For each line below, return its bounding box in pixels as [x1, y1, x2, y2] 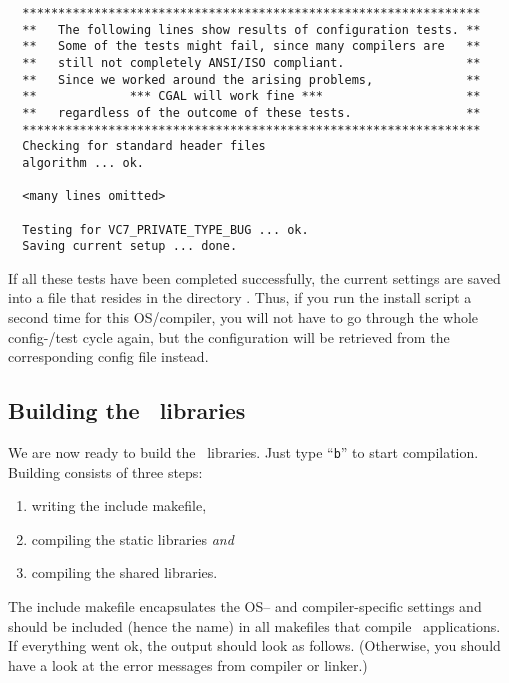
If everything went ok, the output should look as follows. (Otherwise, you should [8, 635, 501, 656]
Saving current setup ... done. [22, 239, 238, 254]
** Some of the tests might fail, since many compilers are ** [22, 39, 481, 54]
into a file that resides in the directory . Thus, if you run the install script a [8, 287, 472, 308]
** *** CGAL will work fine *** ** [22, 89, 481, 104]
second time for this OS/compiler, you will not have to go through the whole [8, 307, 479, 328]
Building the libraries [8, 395, 246, 426]
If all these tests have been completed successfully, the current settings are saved [8, 267, 501, 288]
